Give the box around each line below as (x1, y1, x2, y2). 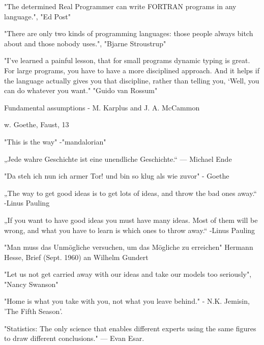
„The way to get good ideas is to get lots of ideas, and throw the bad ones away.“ (4, 187, 257, 198)
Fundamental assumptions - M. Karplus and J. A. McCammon (4, 102, 200, 112)
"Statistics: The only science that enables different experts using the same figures (4, 323, 256, 333)
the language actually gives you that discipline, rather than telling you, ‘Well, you (4, 75, 259, 85)
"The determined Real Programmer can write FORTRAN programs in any (4, 1, 237, 11)
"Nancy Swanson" (4, 278, 58, 289)
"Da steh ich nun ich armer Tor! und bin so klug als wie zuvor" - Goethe (4, 170, 229, 181)
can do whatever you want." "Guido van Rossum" (4, 85, 158, 96)
